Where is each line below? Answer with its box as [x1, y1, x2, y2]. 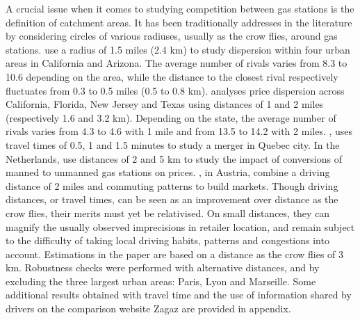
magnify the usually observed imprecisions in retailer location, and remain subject [6, 219, 355, 234]
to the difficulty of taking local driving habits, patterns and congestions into [6, 233, 329, 248]
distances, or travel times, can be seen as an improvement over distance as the [6, 192, 338, 207]
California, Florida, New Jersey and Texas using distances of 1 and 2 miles [6, 97, 324, 111]
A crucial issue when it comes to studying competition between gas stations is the [6, 1, 354, 15]
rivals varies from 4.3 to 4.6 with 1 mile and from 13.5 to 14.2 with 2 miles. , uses [6, 124, 353, 138]
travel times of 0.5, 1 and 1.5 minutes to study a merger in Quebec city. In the [6, 137, 340, 152]
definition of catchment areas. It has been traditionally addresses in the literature [6, 15, 352, 29]
